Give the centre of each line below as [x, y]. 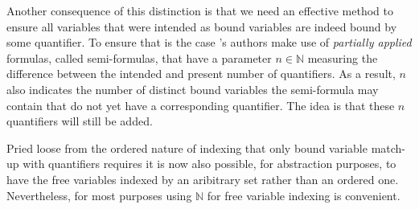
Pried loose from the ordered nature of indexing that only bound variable [187, 148]
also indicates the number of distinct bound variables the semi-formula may [193, 89]
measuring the [343, 57]
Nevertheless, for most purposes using [99, 195]
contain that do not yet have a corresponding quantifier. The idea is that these [201, 105]
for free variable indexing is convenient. [304, 195]
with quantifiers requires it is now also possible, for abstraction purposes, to [209, 164]
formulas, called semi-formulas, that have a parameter [139, 57]
